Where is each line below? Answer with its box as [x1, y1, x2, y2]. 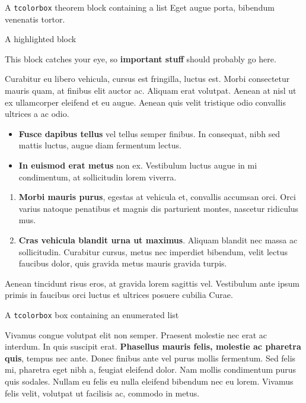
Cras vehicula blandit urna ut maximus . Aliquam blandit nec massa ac [18, 233, 298, 246]
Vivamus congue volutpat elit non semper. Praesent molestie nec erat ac [5, 328, 267, 341]
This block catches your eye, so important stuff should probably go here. [5, 52, 276, 65]
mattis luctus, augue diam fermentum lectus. [18, 139, 181, 151]
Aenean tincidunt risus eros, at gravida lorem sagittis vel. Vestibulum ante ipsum [5, 277, 299, 289]
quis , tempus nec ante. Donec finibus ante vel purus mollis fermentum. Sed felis [5, 351, 296, 364]
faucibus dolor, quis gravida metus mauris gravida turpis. [18, 257, 227, 269]
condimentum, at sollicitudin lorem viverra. [18, 170, 177, 183]
